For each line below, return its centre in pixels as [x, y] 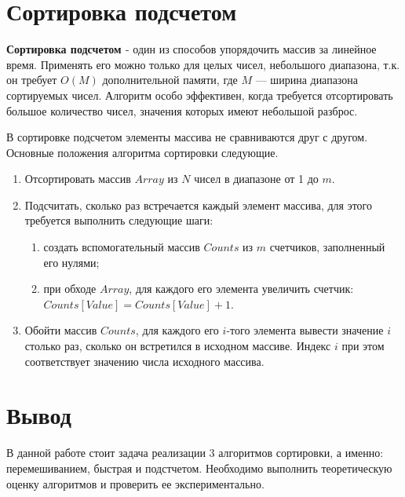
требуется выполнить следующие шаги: [119, 220]
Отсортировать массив [78, 179]
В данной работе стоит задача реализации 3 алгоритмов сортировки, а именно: [195, 453]
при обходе [70, 289]
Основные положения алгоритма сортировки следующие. [142, 152]
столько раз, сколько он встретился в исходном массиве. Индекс [178, 346]
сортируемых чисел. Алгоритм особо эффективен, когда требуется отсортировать [200, 95]
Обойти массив [61, 330]
